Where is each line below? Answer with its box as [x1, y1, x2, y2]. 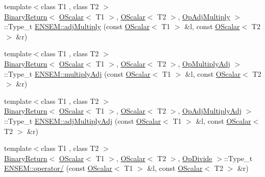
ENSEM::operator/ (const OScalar [4, 163, 112, 173]
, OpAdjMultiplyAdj [178, 105, 242, 116]
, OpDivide [178, 152, 212, 163]
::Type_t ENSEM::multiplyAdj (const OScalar [4, 68, 151, 79]
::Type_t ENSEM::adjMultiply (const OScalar [4, 21, 150, 32]
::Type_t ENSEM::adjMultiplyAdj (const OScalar [4, 115, 161, 126]
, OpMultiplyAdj [178, 58, 230, 69]
